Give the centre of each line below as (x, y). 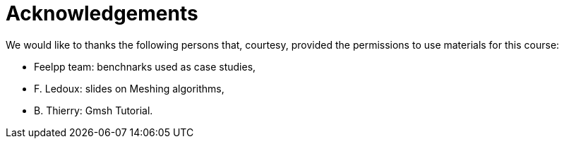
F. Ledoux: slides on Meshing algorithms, (129, 88)
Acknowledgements (102, 13)
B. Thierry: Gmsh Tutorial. (94, 110)
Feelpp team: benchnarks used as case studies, (145, 66)
